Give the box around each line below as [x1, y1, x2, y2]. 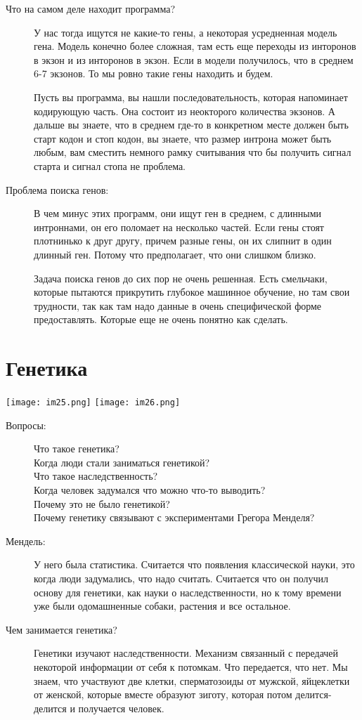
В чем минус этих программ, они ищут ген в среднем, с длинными [34, 206, 322, 221]
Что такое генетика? [34, 441, 119, 456]
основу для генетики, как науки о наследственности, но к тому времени [34, 584, 342, 599]
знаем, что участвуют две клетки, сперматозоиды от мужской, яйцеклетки [34, 673, 350, 688]
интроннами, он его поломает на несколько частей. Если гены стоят [34, 219, 324, 234]
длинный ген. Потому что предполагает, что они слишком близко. [34, 247, 316, 261]
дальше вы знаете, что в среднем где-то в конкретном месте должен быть [34, 117, 349, 132]
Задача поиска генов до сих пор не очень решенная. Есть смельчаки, [34, 270, 328, 285]
